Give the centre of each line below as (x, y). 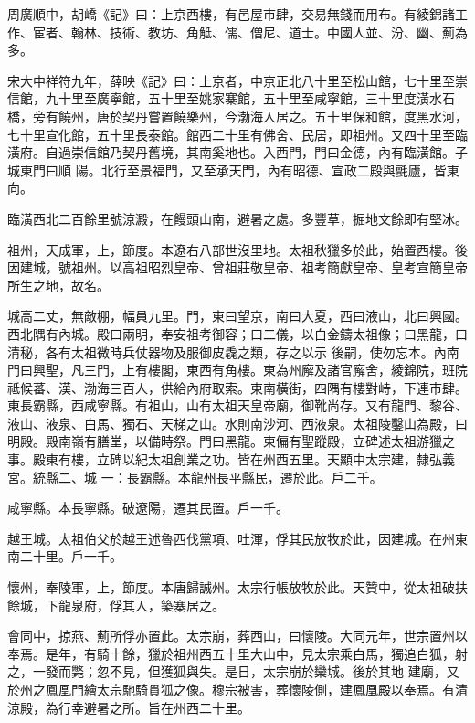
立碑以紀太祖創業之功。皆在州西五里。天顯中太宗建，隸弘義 (275, 459)
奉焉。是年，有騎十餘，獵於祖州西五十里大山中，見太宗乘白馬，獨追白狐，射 (237, 653)
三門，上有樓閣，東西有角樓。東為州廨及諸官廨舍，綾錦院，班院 (275, 370)
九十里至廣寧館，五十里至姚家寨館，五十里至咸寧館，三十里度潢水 (243, 98)
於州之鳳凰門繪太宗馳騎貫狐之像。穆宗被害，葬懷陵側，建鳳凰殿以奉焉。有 (231, 689)
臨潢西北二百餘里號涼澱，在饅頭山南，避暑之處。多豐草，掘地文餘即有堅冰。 (237, 218)
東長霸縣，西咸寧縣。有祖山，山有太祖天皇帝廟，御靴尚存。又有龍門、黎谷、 (237, 405)
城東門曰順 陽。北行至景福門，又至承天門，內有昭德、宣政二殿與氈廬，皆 (227, 170)
